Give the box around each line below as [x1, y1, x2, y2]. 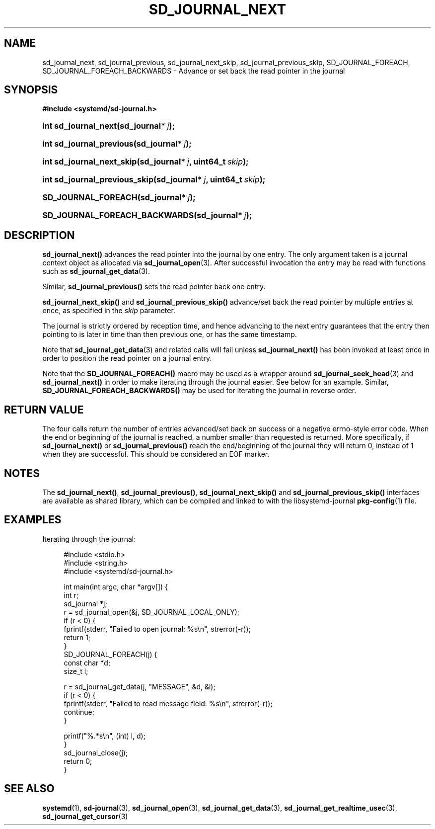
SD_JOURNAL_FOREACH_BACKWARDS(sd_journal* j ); [42, 210, 252, 221]
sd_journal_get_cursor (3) [42, 812, 128, 821]
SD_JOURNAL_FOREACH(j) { [64, 650, 157, 659]
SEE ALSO [4, 782, 55, 795]
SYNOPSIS [4, 83, 58, 96]
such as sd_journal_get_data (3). [42, 267, 150, 276]
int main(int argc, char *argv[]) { [64, 582, 168, 591]
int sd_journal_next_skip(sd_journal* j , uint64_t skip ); [42, 157, 249, 167]
